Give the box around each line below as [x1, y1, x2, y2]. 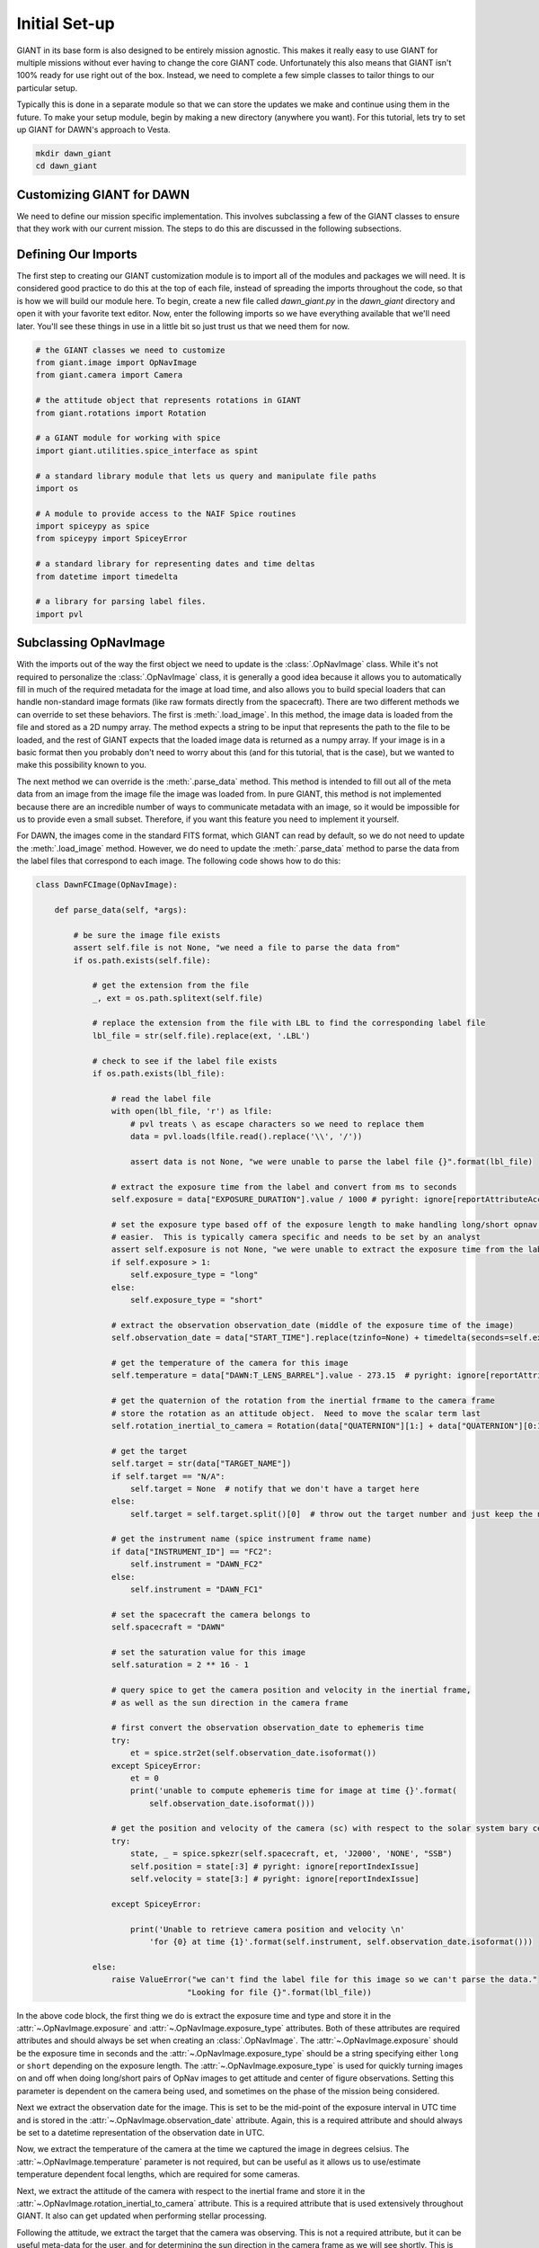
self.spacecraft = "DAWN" [110, 1622, 225, 1632]
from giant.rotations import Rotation [35, 407, 207, 418]
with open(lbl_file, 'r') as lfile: [110, 1106, 273, 1117]
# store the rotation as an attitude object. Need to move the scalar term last [110, 1408, 481, 1418]
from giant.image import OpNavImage [35, 358, 198, 368]
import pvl [35, 609, 84, 620]
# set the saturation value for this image [110, 1646, 306, 1657]
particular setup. [16, 82, 78, 94]
